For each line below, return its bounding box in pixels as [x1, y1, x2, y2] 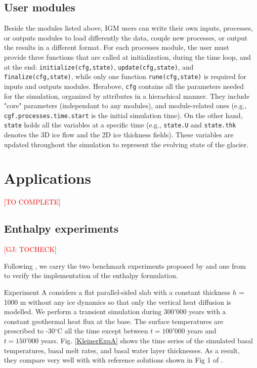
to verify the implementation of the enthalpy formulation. [4, 270, 178, 281]
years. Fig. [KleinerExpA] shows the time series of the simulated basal [41, 335, 253, 345]
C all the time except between [57, 326, 148, 336]
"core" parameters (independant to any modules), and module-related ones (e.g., [4, 100, 247, 111]
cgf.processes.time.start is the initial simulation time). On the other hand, [4, 110, 243, 120]
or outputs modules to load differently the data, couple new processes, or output [4, 32, 248, 42]
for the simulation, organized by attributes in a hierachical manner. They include [4, 90, 250, 101]
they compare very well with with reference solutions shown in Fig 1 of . [4, 355, 223, 365]
